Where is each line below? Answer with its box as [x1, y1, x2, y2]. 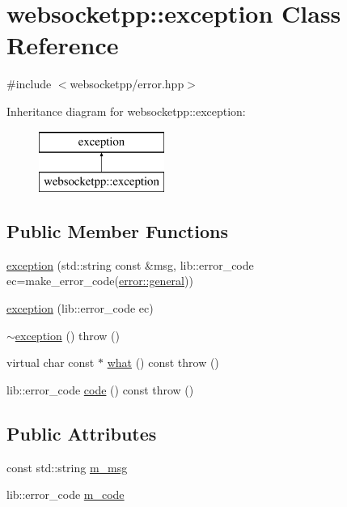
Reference [6, 28, 119, 62]
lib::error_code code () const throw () [6, 381, 194, 398]
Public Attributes [6, 420, 157, 445]
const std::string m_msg [6, 458, 128, 475]
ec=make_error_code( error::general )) [6, 272, 193, 289]
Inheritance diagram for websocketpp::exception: [6, 102, 246, 119]
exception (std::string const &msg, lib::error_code [6, 256, 254, 273]
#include [6, 75, 52, 92]
